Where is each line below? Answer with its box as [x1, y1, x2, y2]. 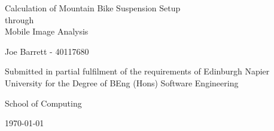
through [5, 13, 34, 26]
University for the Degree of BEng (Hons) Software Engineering [5, 76, 239, 89]
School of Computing [5, 96, 82, 109]
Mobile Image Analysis [5, 25, 89, 38]
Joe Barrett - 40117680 [5, 45, 89, 57]
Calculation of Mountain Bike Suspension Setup [5, 2, 181, 14]
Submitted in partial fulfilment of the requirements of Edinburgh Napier [5, 65, 270, 77]
